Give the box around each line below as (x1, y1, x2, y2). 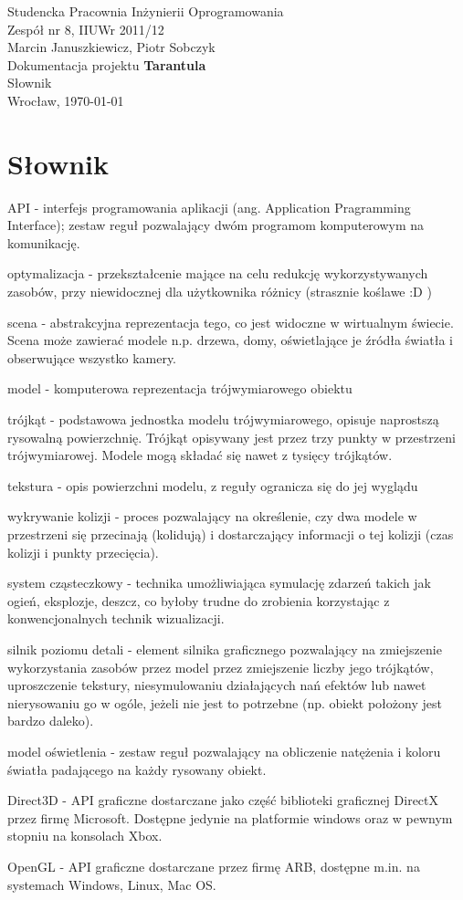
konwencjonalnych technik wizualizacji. (7, 609, 225, 628)
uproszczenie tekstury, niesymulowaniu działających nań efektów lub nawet (7, 675, 426, 695)
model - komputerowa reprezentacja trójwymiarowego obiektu (7, 379, 353, 398)
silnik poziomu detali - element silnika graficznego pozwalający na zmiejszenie (7, 639, 442, 658)
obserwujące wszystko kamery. (7, 348, 177, 367)
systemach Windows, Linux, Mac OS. (7, 874, 216, 894)
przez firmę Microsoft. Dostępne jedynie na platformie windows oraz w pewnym (7, 808, 453, 827)
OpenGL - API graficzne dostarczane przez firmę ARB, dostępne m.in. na (7, 856, 420, 875)
